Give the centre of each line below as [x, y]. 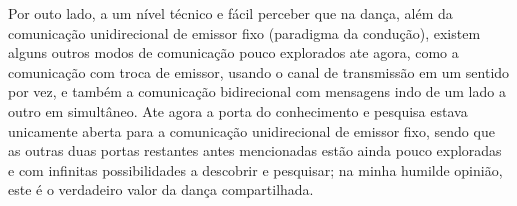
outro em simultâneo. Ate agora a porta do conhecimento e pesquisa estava [238, 110]
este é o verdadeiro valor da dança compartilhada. [161, 189]
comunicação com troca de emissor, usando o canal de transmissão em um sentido [259, 71]
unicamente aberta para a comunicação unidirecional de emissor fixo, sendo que [251, 130]
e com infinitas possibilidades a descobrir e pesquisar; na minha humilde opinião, [255, 169]
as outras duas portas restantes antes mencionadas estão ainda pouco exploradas [255, 150]
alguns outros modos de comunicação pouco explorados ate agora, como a [233, 52]
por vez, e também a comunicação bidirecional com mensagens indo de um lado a [257, 91]
